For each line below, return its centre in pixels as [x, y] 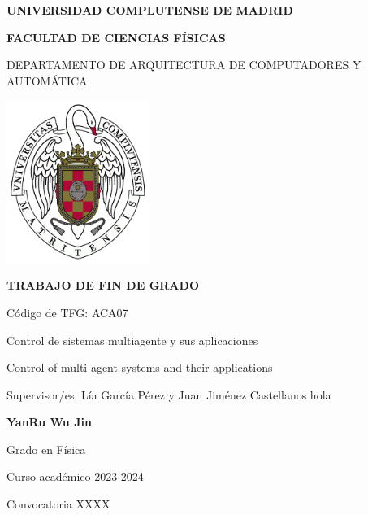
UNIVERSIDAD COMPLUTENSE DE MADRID [150, 10]
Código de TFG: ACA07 [67, 312]
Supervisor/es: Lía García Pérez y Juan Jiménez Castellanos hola [169, 394]
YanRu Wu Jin [49, 422]
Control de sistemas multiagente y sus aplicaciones [132, 340]
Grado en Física [46, 449]
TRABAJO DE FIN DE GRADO [103, 285]
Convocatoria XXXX [58, 504]
